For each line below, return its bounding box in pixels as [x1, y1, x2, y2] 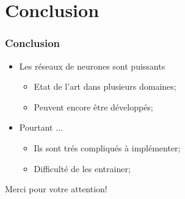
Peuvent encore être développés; [34, 100, 153, 113]
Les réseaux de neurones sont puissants [19, 59, 165, 72]
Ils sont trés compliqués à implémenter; [34, 141, 181, 154]
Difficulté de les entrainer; [34, 162, 131, 175]
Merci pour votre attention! [5, 183, 107, 195]
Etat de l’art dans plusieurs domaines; [34, 80, 176, 93]
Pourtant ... [19, 121, 63, 134]
